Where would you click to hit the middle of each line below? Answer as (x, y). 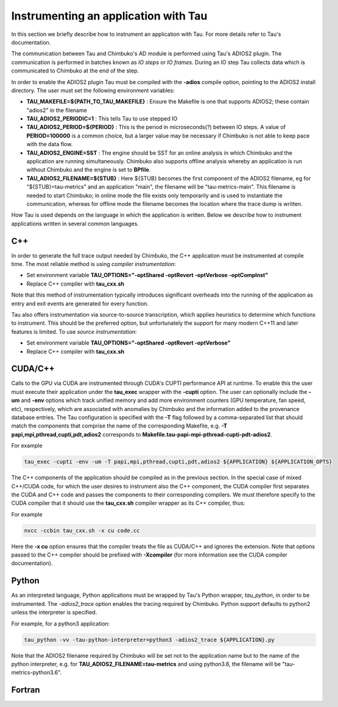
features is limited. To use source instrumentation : (74, 331)
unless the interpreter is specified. (54, 613)
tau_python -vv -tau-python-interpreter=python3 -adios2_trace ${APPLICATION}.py (150, 640)
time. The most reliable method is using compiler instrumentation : (93, 264)
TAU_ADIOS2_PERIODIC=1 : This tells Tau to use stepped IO (102, 119)
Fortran (26, 690)
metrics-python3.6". (37, 672)
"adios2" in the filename (57, 110)
